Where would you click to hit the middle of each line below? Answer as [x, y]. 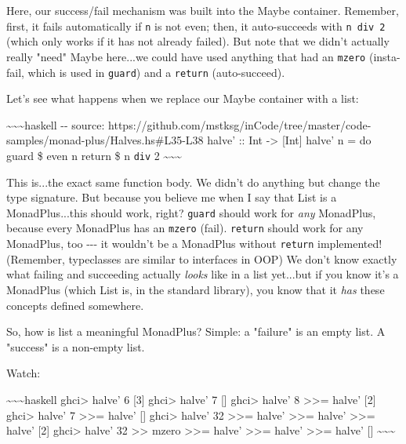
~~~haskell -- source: [56, 124]
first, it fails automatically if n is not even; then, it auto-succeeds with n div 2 [196, 25]
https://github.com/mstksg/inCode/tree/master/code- [240, 124]
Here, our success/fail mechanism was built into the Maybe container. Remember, [203, 10]
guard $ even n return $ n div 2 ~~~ [94, 155]
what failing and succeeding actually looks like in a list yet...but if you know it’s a [203, 274]
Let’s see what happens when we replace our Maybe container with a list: [183, 98]
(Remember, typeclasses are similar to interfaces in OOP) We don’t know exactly [202, 258]
